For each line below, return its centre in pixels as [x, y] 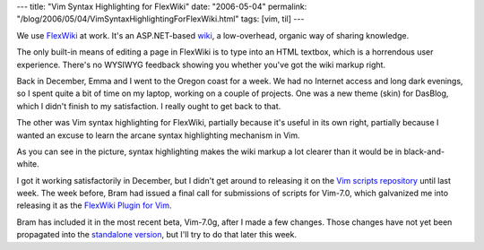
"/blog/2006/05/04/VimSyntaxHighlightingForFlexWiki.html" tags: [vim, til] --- [160, 19]
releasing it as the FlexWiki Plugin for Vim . [94, 205]
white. [28, 164]
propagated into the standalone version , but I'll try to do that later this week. [157, 235]
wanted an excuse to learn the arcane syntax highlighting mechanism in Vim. [158, 135]
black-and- [424, 151]
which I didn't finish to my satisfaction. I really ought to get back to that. [149, 106]
